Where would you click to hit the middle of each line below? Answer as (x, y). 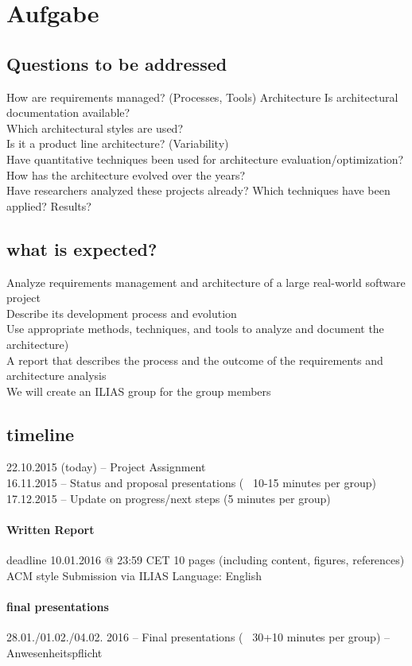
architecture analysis (56, 376)
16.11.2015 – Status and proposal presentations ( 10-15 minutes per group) (191, 483)
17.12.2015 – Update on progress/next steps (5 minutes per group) (169, 498)
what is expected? (82, 248)
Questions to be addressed (117, 63)
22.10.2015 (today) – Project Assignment (106, 467)
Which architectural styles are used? (95, 128)
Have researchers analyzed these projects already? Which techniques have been (198, 190)
